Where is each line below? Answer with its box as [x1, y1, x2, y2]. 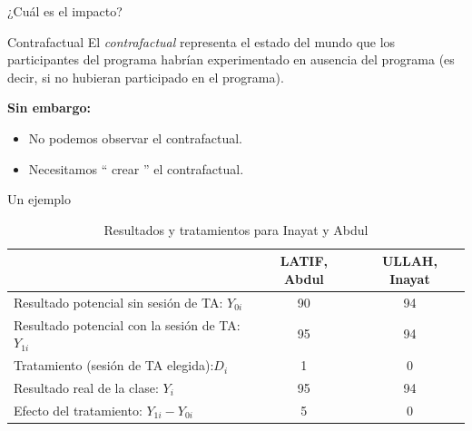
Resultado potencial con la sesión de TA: [14, 315, 241, 334]
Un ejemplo [7, 190, 71, 209]
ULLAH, [381, 251, 438, 270]
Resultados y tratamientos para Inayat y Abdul [103, 220, 369, 239]
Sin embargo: [7, 98, 92, 117]
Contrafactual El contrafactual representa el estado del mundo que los [7, 32, 396, 51]
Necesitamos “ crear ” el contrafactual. [28, 159, 244, 178]
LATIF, [280, 251, 329, 270]
